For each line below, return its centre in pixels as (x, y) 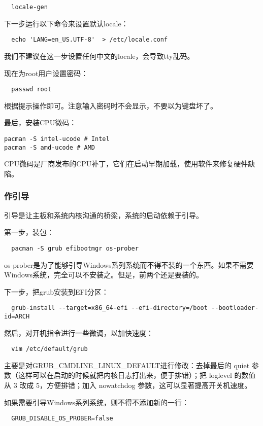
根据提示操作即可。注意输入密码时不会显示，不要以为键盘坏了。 (111, 105)
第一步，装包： (29, 232)
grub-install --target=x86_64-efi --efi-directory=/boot (109, 308)
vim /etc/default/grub (50, 349)
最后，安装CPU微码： (40, 122)
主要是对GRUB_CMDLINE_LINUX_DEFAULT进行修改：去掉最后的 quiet (127, 365)
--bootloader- (235, 308)
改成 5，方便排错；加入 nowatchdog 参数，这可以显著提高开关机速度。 (136, 385)
